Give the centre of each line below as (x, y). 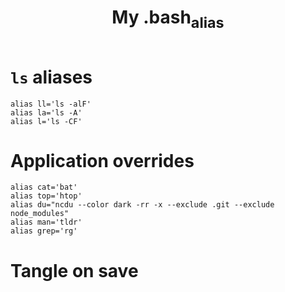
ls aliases (51, 77)
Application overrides (102, 160)
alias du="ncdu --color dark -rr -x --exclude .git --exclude (142, 205)
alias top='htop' (46, 196)
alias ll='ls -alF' (51, 104)
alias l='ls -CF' (46, 121)
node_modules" (40, 214)
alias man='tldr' (46, 222)
